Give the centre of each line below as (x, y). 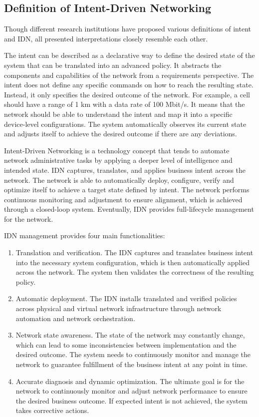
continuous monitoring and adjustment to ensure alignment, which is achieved (123, 199)
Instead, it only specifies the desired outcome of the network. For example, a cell (127, 94)
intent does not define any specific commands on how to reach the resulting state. (129, 85)
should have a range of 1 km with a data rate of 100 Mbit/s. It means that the (125, 104)
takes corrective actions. (52, 410)
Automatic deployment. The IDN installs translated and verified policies (126, 298)
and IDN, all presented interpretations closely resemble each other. (106, 38)
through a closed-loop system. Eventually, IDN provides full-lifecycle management (129, 209)
